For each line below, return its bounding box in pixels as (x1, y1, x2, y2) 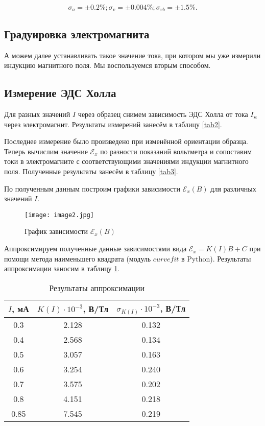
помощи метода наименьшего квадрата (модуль (4, 253, 151, 264)
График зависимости (25, 226, 88, 236)
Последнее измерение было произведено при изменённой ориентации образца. (4, 136, 248, 147)
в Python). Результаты (181, 253, 251, 264)
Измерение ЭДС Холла (4, 85, 116, 101)
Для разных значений (4, 109, 70, 120)
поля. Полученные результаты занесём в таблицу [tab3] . (4, 166, 178, 177)
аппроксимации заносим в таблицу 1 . (4, 263, 120, 274)
